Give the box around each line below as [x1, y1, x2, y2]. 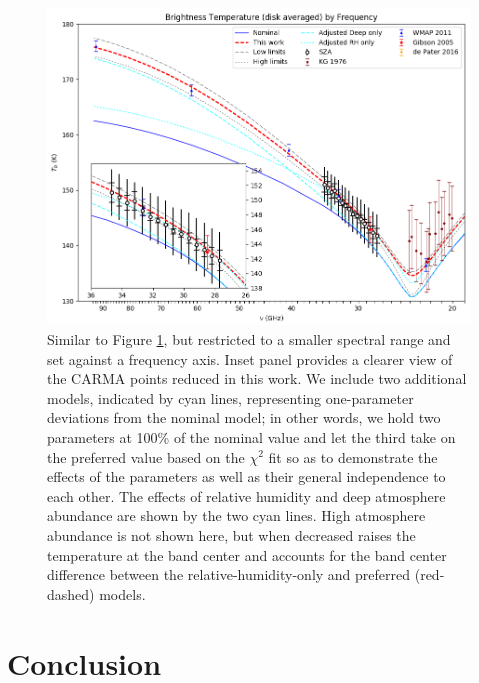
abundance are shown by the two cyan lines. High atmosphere [47, 505, 426, 526]
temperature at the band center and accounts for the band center [47, 544, 447, 565]
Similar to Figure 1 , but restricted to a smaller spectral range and [47, 329, 451, 349]
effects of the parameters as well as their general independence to [47, 466, 446, 487]
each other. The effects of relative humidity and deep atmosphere [47, 485, 446, 506]
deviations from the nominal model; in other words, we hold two [47, 407, 441, 428]
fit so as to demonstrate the [268, 446, 438, 467]
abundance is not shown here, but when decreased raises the [47, 524, 416, 545]
